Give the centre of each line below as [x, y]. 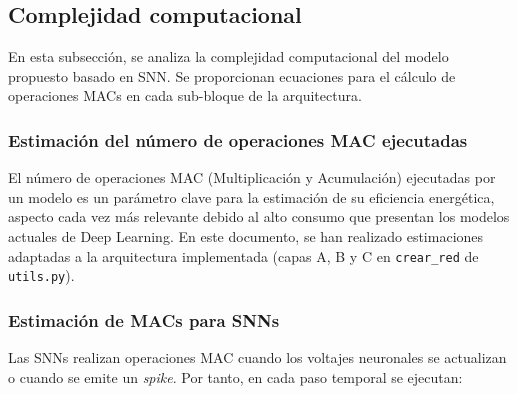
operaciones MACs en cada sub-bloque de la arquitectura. [185, 95]
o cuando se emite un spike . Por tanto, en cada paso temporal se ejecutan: [235, 376]
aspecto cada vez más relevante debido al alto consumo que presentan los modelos [259, 216]
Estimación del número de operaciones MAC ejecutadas [238, 139]
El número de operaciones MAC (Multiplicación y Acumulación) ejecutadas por [252, 177]
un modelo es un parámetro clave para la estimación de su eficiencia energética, [251, 196]
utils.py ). [41, 275]
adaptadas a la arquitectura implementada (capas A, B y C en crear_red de [243, 255]
